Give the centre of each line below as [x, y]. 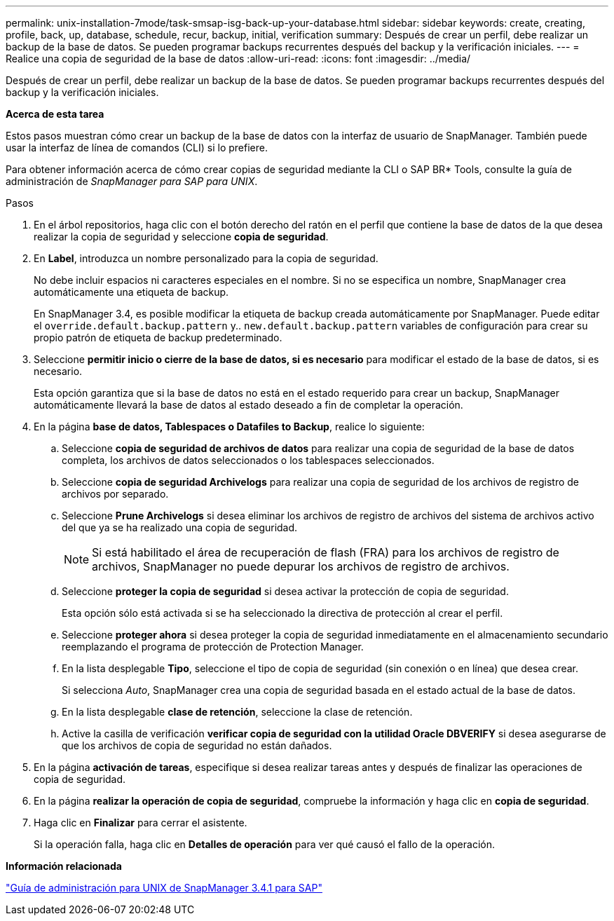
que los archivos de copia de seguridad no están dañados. [197, 745]
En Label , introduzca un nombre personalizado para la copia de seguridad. [206, 258]
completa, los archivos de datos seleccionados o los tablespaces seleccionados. [248, 460]
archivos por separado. [115, 494]
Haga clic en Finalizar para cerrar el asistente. [141, 823]
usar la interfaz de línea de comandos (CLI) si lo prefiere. [137, 148]
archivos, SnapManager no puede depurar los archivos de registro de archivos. [301, 566]
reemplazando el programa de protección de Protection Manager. [213, 647]
